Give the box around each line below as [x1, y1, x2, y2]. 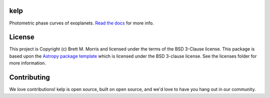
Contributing [9, 73, 50, 82]
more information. [9, 60, 46, 66]
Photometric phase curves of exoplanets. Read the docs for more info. [9, 20, 154, 26]
